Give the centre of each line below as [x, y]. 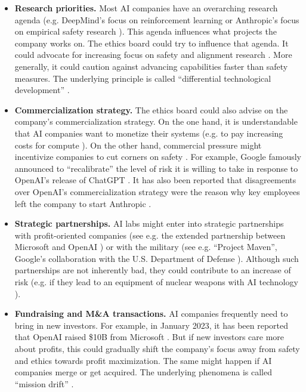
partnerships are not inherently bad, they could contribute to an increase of [153, 270]
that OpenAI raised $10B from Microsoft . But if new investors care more [149, 337]
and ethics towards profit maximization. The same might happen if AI [143, 360]
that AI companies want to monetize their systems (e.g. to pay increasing [149, 133]
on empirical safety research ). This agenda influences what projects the [146, 31]
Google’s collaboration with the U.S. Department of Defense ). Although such [157, 258]
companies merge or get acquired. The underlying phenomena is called [143, 372]
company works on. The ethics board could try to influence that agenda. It [152, 43]
